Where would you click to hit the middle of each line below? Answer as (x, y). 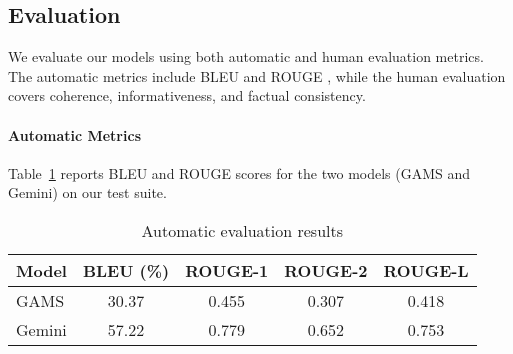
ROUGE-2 (326, 270)
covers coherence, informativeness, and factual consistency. (187, 95)
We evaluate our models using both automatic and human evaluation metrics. (246, 56)
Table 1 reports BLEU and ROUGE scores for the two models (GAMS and (239, 172)
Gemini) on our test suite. (87, 192)
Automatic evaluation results (242, 230)
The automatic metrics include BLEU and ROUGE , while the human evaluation (257, 75)
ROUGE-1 (227, 270)
